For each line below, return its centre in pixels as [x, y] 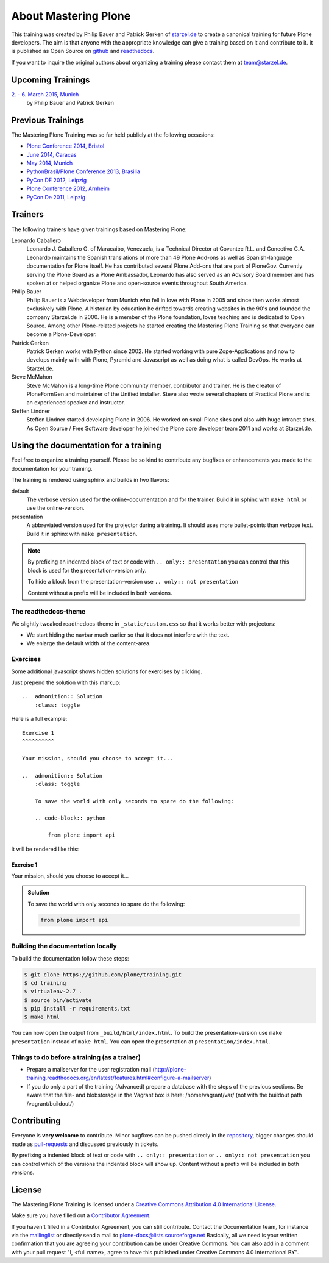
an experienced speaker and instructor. [76, 403]
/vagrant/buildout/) [50, 1103]
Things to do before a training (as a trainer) [76, 1057]
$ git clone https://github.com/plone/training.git [103, 975]
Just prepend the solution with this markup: [66, 682]
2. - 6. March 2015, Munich [45, 94]
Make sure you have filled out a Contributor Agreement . [81, 1215]
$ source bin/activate [58, 1000]
